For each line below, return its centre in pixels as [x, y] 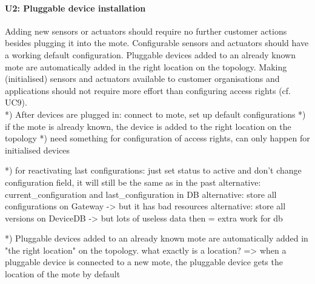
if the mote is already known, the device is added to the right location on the [148, 126]
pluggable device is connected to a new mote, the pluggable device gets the [144, 262]
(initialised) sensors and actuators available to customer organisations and [142, 79]
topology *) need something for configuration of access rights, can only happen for [157, 138]
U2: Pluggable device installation [75, 8]
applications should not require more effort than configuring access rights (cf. [148, 90]
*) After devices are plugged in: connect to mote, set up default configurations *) [155, 114]
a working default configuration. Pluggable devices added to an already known [150, 54]
